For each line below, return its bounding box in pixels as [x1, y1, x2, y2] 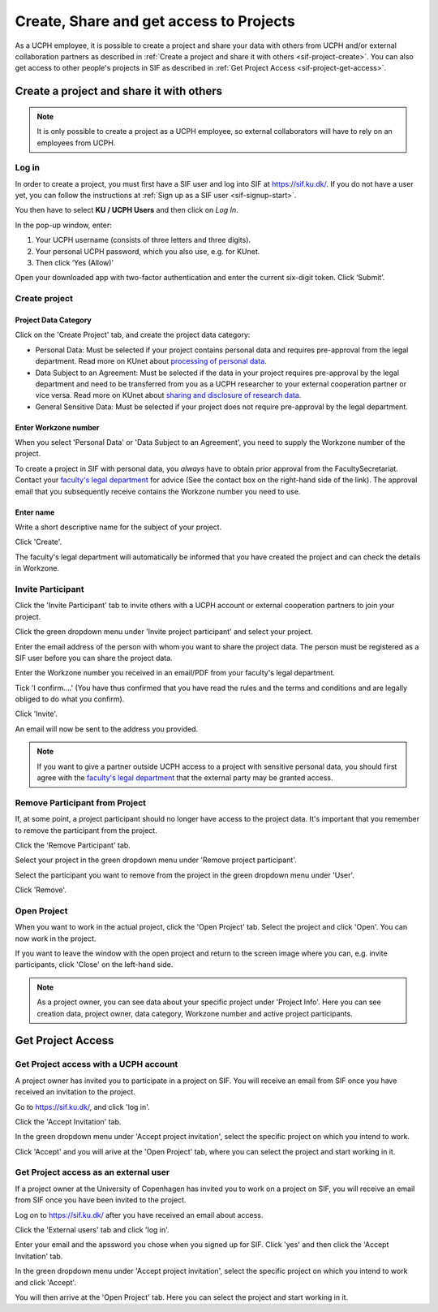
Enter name [15, 507, 55, 517]
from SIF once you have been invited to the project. [15, 1195, 187, 1205]
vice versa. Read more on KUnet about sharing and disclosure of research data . [35, 391, 302, 400]
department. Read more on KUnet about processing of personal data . [35, 356, 267, 366]
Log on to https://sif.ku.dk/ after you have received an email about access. [15, 1210, 264, 1219]
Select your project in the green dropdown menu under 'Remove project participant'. [15, 855, 298, 865]
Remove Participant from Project [15, 796, 146, 808]
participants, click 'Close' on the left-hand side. [15, 960, 174, 969]
